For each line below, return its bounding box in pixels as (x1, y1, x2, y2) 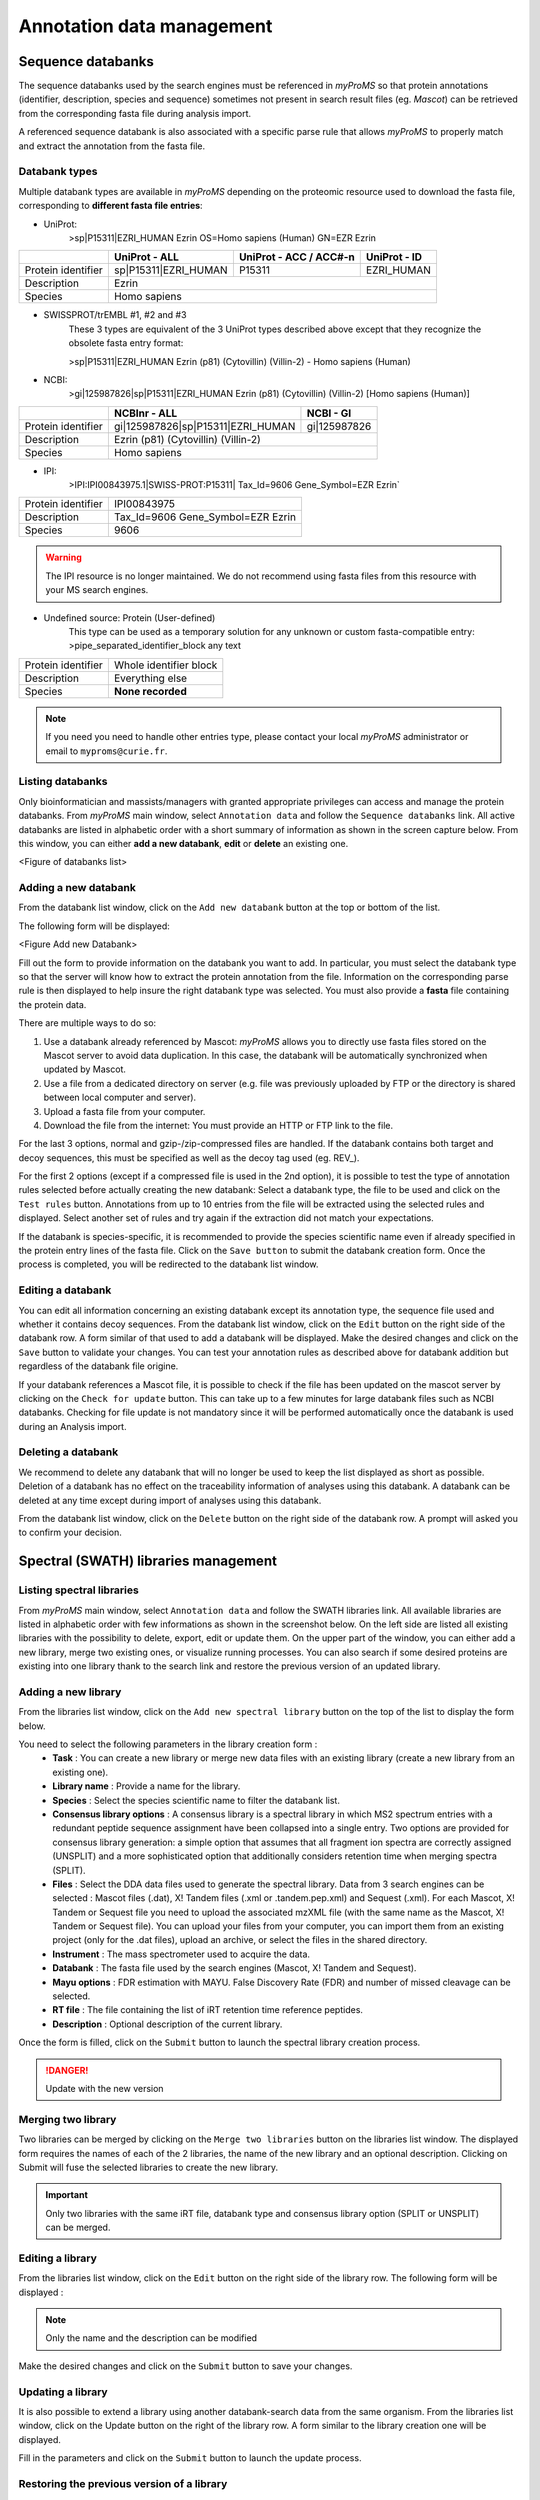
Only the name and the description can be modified (45, 2332, 258, 2344)
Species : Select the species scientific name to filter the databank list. (52, 1794, 340, 1806)
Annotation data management (18, 15, 273, 37)
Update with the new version (45, 2083, 164, 2094)
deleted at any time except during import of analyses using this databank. (18, 1494, 322, 1506)
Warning (45, 551, 82, 564)
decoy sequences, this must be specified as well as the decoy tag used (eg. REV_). (18, 1151, 360, 1164)
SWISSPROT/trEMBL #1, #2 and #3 (43, 309, 187, 321)
